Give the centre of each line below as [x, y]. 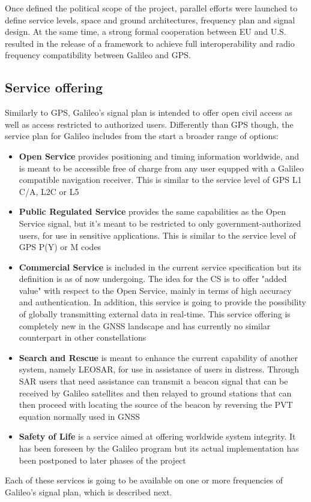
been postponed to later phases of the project [102, 460]
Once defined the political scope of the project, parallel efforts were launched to [151, 8]
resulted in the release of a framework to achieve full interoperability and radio [150, 43]
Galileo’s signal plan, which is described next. [89, 492]
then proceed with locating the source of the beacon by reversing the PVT [156, 405]
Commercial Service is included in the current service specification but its [160, 267]
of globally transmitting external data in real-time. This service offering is [155, 314]
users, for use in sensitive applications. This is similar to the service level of [157, 235]
